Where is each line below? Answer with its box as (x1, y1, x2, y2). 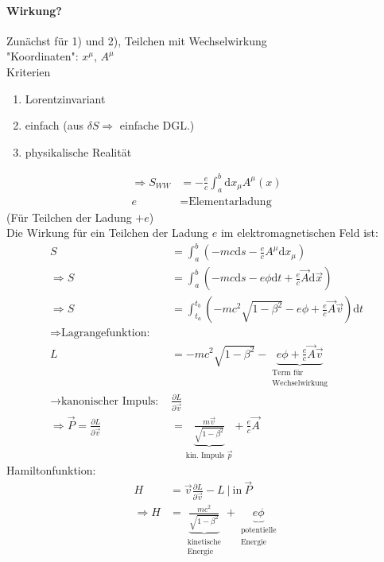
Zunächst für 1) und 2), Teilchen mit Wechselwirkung (6, 32, 267, 48)
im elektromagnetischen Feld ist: (220, 224, 378, 241)
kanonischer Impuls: (60, 395, 159, 407)
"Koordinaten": (6, 48, 79, 64)
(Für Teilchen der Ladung (6, 208, 132, 225)
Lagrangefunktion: (60, 328, 150, 339)
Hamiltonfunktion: (6, 461, 96, 478)
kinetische (187, 538, 221, 547)
